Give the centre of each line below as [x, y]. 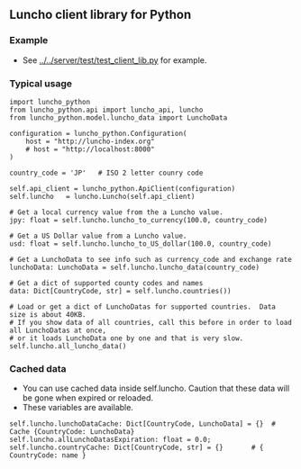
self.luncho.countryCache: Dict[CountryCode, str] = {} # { [137, 448]
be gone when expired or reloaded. [88, 398]
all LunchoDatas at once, [58, 330]
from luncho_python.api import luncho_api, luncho [106, 110]
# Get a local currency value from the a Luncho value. [116, 212]
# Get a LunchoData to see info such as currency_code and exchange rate [151, 259]
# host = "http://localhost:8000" [90, 149]
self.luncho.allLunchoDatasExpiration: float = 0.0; [110, 440]
